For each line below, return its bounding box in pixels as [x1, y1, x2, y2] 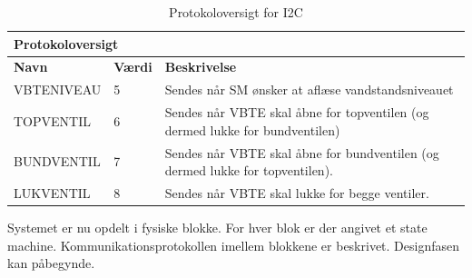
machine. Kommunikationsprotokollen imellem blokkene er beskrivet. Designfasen [7, 235, 460, 254]
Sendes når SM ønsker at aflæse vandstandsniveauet [164, 80, 454, 99]
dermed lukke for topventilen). [164, 161, 333, 180]
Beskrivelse [164, 57, 237, 76]
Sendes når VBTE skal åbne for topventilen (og [164, 103, 429, 122]
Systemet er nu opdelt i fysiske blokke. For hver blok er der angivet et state [7, 218, 428, 237]
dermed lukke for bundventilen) [164, 120, 340, 139]
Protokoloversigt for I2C [169, 3, 303, 21]
